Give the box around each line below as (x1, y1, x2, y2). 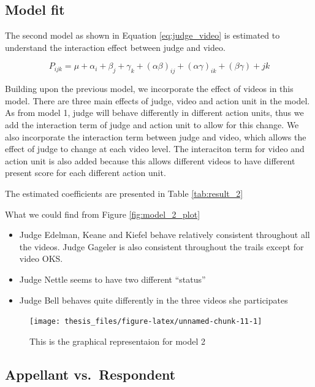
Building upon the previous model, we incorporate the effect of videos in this (5, 82, 294, 95)
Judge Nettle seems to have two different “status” (19, 272, 206, 285)
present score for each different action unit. (5, 166, 166, 179)
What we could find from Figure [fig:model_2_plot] (5, 207, 200, 220)
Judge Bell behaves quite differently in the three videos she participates (19, 293, 288, 306)
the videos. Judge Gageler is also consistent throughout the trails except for (19, 240, 304, 253)
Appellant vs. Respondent (5, 364, 176, 383)
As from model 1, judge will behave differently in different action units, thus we (5, 106, 304, 119)
